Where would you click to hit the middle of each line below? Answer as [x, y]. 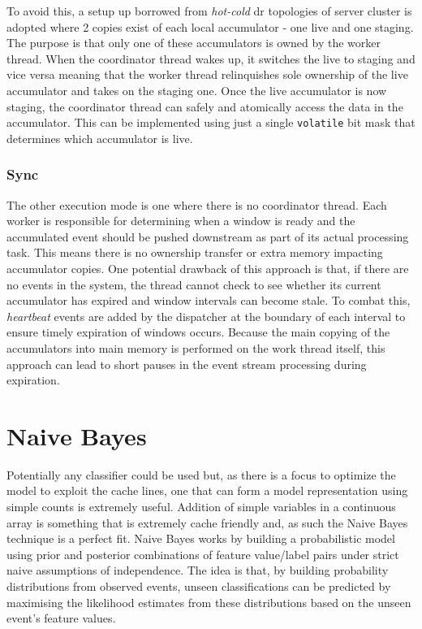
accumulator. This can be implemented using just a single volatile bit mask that [211, 122]
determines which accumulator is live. [100, 138]
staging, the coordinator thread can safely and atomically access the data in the [205, 106]
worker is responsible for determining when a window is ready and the [181, 221]
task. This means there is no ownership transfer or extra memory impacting [195, 252]
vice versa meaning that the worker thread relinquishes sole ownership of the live [207, 74]
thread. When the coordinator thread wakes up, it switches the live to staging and [211, 58]
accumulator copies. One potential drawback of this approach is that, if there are [208, 268]
